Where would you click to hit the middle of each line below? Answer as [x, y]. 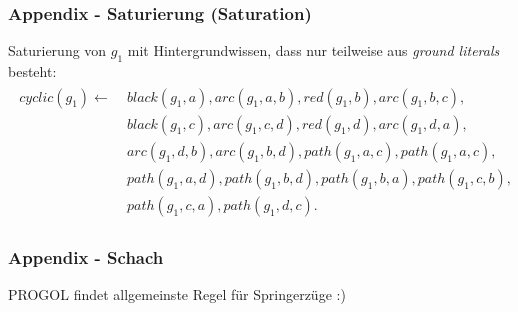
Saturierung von [57, 50]
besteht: [32, 71]
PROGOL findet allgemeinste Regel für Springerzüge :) [177, 294]
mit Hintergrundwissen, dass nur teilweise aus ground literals [313, 50]
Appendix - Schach [86, 256]
